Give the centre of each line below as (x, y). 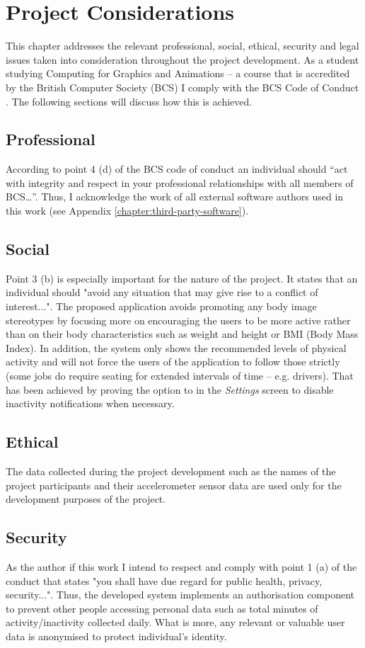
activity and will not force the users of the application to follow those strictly (173, 362)
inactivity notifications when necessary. (90, 403)
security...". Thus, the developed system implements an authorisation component (180, 595)
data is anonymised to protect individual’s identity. (116, 636)
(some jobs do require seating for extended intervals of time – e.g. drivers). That (180, 376)
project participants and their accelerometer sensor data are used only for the (174, 485)
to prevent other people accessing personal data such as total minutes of (162, 608)
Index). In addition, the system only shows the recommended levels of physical (176, 347)
